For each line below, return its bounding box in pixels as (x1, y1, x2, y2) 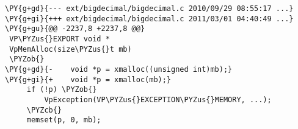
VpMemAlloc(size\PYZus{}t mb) (9, 44, 132, 54)
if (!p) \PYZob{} (26, 85, 97, 94)
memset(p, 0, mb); (26, 116, 101, 125)
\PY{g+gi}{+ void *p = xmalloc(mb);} (5, 75, 172, 84)
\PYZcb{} (26, 105, 62, 114)
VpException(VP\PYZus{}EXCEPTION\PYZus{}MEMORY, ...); (44, 95, 272, 104)
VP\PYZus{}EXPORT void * (9, 34, 110, 43)
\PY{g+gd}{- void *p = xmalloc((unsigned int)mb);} (5, 64, 233, 74)
